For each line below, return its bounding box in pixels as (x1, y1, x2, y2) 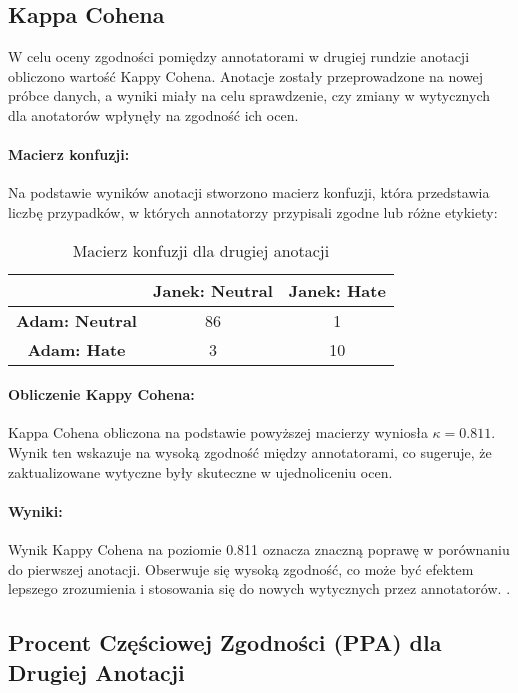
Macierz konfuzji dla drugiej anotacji (72, 238, 330, 262)
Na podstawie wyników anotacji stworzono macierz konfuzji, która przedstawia (8, 182, 490, 203)
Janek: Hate (288, 278, 386, 302)
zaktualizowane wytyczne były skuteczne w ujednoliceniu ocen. (8, 461, 393, 482)
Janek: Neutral (152, 278, 273, 302)
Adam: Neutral (16, 308, 137, 332)
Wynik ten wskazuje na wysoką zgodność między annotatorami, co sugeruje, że (8, 441, 492, 462)
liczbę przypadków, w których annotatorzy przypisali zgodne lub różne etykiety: (8, 201, 498, 222)
